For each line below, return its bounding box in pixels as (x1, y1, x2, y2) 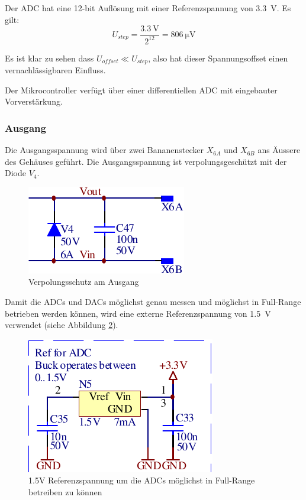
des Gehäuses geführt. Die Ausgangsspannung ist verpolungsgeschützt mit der (5, 155, 287, 167)
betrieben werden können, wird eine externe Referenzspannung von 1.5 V (5, 307, 271, 319)
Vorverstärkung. (5, 95, 63, 108)
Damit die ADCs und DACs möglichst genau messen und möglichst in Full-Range (5, 296, 301, 308)
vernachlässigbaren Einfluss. (5, 64, 106, 76)
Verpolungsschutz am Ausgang (28, 275, 139, 288)
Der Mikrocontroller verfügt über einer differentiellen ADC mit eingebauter (5, 83, 278, 96)
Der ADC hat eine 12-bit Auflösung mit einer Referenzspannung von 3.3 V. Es (5, 2, 291, 14)
